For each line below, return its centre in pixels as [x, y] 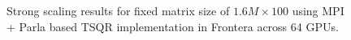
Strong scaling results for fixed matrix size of [118, 10]
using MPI [318, 10]
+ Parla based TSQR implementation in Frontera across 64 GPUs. [173, 26]
